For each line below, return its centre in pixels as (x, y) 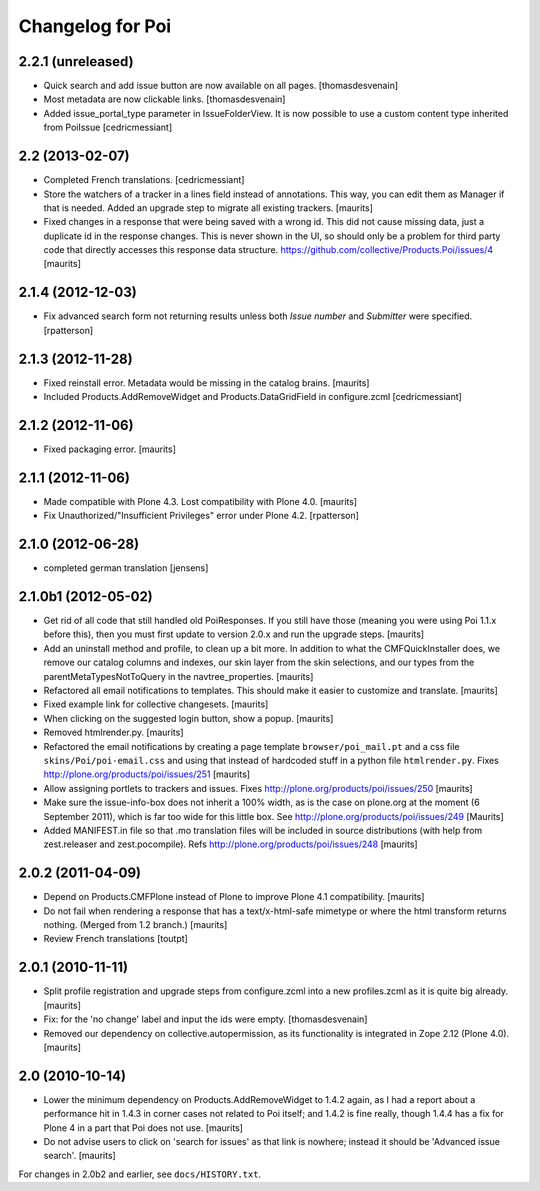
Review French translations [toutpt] (116, 939)
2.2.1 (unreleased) (76, 61)
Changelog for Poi (95, 26)
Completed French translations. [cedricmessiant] (144, 180)
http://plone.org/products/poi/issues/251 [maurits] (146, 774)
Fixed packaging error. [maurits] (110, 449)
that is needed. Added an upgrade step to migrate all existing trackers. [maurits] (208, 207)
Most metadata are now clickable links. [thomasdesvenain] (164, 99)
